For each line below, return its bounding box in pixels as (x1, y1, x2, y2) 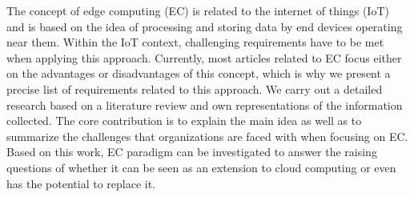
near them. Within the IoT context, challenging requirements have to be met (6, 34, 384, 50)
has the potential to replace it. (6, 175, 156, 191)
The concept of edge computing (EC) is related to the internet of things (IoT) (6, 2, 389, 18)
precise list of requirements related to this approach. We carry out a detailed (6, 80, 383, 97)
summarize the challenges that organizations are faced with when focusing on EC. (6, 127, 408, 144)
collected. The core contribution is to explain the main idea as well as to (6, 112, 362, 129)
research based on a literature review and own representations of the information (6, 96, 403, 113)
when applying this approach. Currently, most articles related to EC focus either (6, 49, 402, 66)
